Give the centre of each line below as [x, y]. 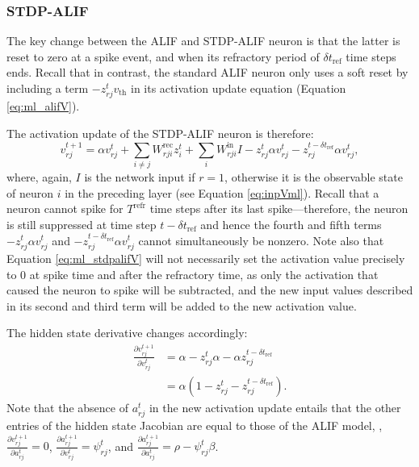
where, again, [39, 177]
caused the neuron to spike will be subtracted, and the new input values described [210, 290]
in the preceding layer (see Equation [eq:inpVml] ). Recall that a [222, 192]
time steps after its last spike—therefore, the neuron [279, 208]
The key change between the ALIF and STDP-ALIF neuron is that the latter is [203, 41]
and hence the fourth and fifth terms [291, 224]
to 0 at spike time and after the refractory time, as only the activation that [193, 274]
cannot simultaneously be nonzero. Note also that [261, 240]
